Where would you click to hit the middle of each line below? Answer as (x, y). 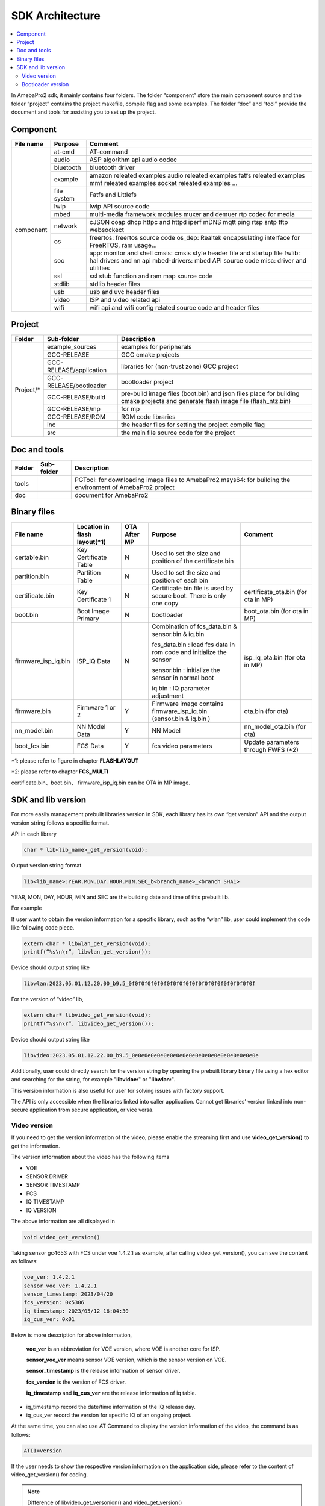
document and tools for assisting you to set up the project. (84, 112)
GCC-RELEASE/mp (74, 409)
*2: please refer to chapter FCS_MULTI (60, 772)
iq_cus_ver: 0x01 (49, 1320)
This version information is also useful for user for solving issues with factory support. (118, 1090)
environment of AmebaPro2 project (124, 487)
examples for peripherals (156, 347)
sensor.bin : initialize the (186, 670)
